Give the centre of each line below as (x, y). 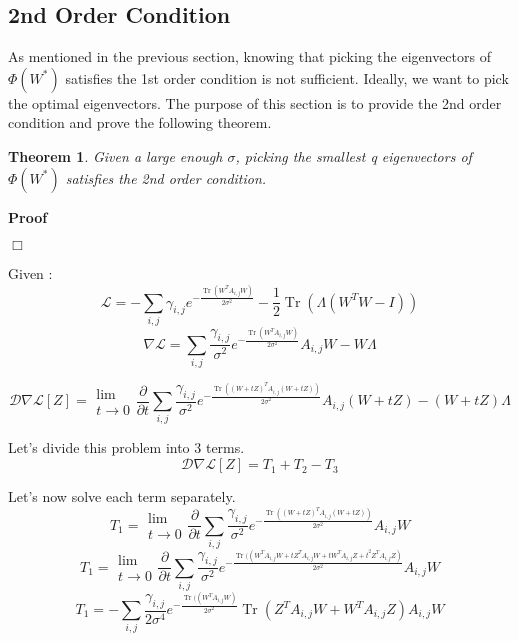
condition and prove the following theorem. (140, 122)
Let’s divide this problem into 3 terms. (126, 447)
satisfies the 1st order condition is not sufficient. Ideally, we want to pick (287, 77)
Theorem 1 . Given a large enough (115, 155)
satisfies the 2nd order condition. (166, 177)
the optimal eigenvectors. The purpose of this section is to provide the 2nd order (255, 102)
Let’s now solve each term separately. (122, 496)
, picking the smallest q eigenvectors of (353, 155)
